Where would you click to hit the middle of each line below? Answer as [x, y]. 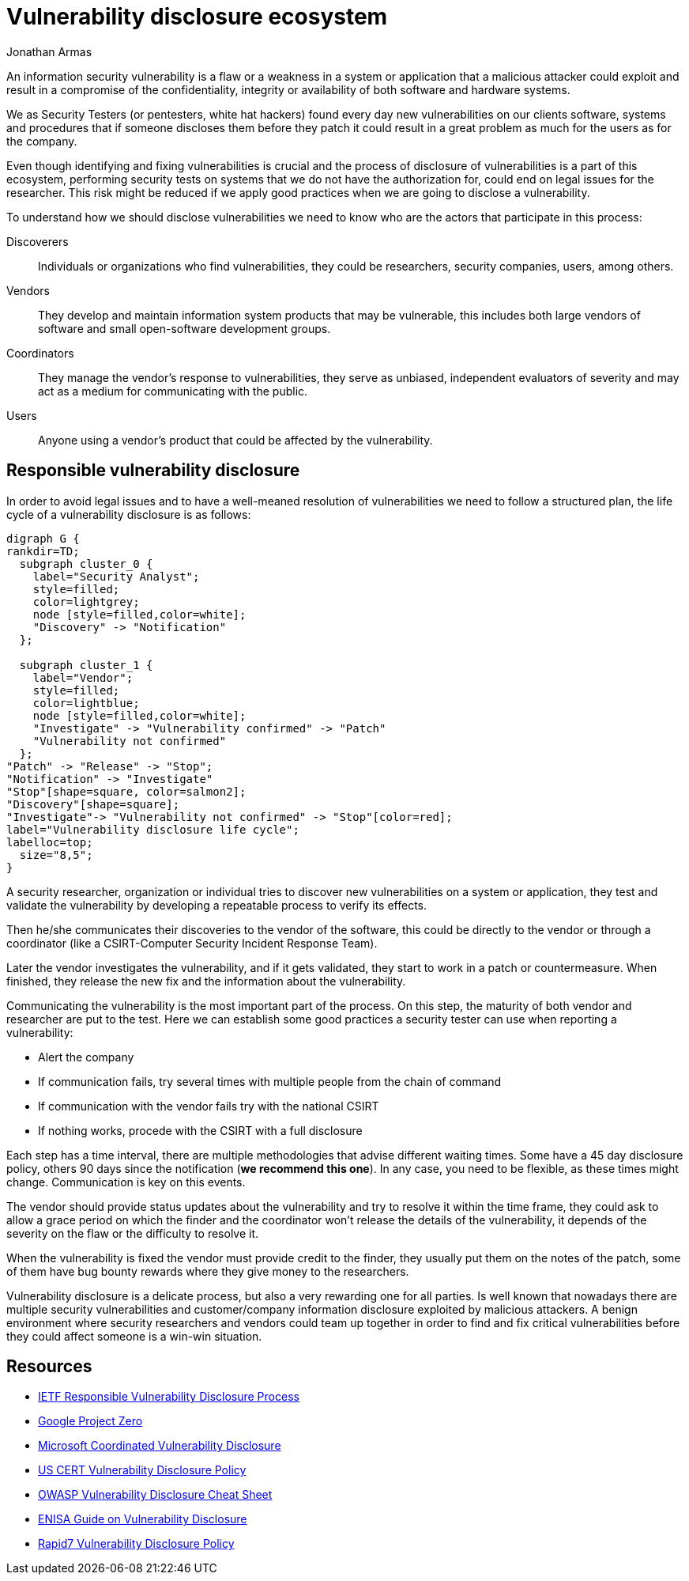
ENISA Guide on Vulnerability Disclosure [143, 1519]
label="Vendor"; [83, 677]
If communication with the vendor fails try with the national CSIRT [209, 1106]
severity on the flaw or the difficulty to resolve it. [133, 1233]
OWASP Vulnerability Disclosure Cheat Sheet [155, 1495]
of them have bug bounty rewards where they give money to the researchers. [208, 1271]
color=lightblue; [86, 703]
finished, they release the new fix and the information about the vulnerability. [206, 981]
